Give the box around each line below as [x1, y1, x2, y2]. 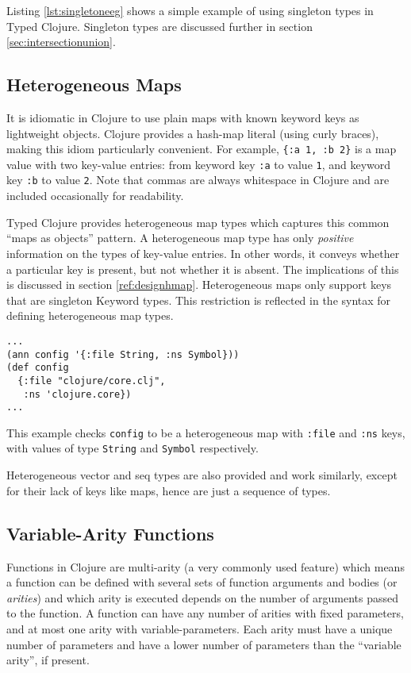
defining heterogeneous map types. [6, 307, 174, 324]
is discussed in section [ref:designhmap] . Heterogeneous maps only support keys [6, 276, 392, 293]
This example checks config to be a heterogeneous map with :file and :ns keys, [6, 424, 405, 440]
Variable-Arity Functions [6, 521, 214, 545]
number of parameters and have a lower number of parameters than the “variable [6, 636, 401, 652]
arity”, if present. [6, 652, 90, 668]
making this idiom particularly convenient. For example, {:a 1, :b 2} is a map [6, 140, 397, 157]
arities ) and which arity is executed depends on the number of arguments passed [6, 589, 398, 606]
